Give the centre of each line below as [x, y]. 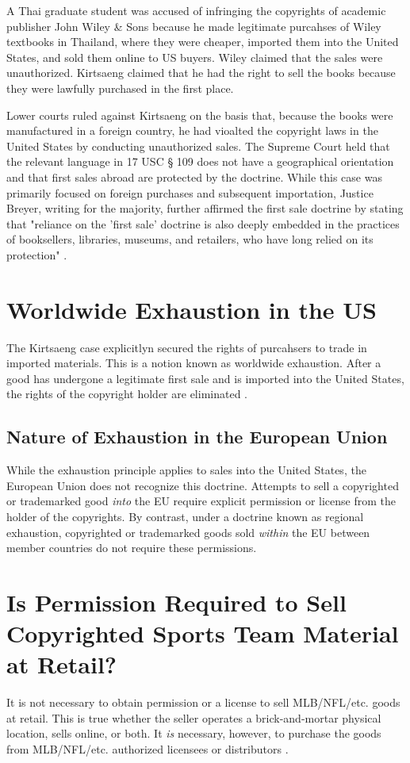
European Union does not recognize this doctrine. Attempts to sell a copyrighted [203, 485]
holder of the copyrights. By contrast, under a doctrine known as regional [185, 516]
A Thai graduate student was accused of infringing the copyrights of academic [196, 10]
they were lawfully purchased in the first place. [120, 88]
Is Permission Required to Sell [176, 602]
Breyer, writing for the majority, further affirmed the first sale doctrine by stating [205, 208]
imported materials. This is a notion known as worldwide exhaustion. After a [194, 363]
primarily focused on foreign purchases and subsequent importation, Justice [190, 192]
